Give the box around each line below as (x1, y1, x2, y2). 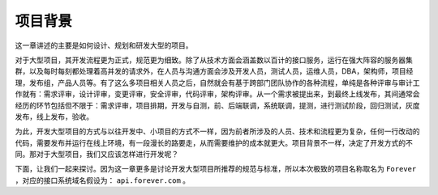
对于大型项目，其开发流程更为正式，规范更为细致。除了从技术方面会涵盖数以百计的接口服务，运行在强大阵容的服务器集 (15, 55, 413, 65)
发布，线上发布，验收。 (15, 112, 93, 121)
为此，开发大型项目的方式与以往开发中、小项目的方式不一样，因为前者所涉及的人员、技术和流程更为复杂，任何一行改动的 (15, 126, 420, 137)
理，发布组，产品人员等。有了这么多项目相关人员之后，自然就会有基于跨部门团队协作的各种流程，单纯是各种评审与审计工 (15, 78, 420, 87)
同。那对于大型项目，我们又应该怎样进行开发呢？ (15, 150, 178, 159)
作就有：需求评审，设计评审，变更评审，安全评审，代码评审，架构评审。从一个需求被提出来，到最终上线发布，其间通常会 (15, 89, 420, 99)
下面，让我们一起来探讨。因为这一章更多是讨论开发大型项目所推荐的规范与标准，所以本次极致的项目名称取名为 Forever (15, 164, 417, 174)
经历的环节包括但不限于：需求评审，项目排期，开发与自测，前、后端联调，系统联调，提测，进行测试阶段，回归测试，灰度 (15, 100, 420, 110)
